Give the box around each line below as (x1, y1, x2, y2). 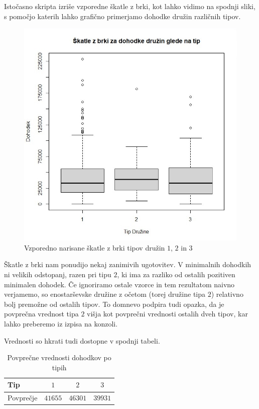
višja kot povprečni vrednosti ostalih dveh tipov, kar (87, 308, 248, 319)
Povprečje (8, 392, 38, 403)
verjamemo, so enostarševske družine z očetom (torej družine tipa (4, 289, 206, 299)
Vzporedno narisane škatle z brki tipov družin (24, 242, 165, 253)
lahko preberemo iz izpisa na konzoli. (4, 318, 118, 329)
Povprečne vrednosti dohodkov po (7, 352, 111, 363)
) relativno (211, 289, 243, 299)
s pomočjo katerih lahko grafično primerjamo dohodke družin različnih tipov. (4, 11, 241, 21)
